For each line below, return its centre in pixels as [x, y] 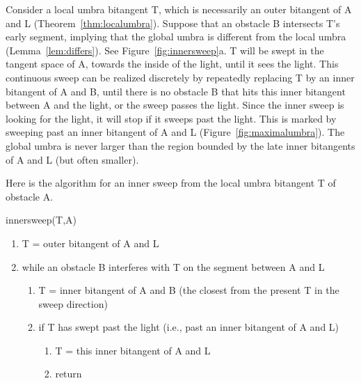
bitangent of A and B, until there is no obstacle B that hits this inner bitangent [176, 91]
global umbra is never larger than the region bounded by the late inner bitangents [180, 145]
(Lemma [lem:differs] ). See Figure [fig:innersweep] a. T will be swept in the [165, 50]
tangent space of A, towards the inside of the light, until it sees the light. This [172, 64]
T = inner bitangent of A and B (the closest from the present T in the [189, 290]
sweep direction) [73, 303]
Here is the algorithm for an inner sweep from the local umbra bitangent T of [171, 183]
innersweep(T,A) [41, 220]
